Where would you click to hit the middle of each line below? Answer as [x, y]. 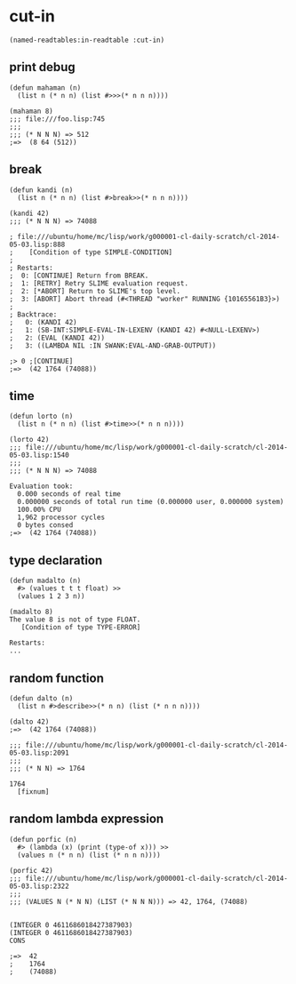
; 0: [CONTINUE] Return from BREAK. [79, 276]
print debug [42, 67]
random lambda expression [87, 819]
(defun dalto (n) [41, 699]
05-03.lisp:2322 [39, 886]
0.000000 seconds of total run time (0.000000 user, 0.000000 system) [151, 502]
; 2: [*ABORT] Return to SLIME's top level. [95, 291]
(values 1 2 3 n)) [52, 596]
